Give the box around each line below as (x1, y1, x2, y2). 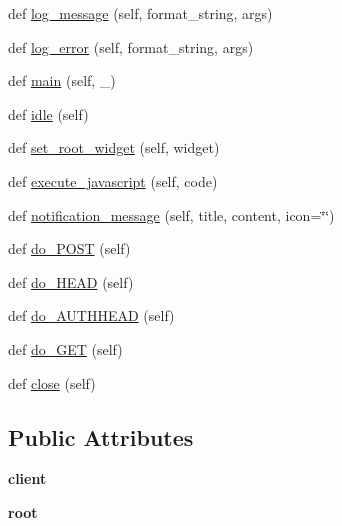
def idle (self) (8, 103, 89, 124)
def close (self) (8, 372, 96, 393)
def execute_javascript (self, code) (8, 170, 218, 191)
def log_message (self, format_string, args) (8, 3, 273, 23)
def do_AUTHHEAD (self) (8, 305, 175, 326)
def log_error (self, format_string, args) (8, 36, 254, 57)
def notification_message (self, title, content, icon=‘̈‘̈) (8, 204, 335, 225)
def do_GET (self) (8, 338, 123, 359)
